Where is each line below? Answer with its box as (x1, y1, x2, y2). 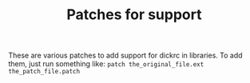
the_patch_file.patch (8, 68, 81, 76)
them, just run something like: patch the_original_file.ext (8, 59, 204, 69)
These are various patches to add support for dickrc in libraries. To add (8, 50, 243, 61)
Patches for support (66, 6, 202, 24)
